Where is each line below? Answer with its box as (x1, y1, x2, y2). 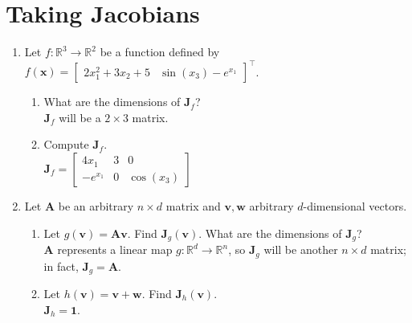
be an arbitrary (58, 198, 134, 214)
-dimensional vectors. (303, 198, 407, 214)
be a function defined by (100, 43, 220, 60)
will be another (263, 241, 338, 258)
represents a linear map (57, 241, 173, 258)
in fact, (43, 257, 79, 274)
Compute (43, 136, 89, 153)
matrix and (165, 198, 221, 214)
